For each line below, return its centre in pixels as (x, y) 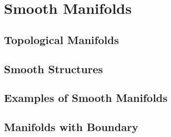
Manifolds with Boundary (71, 127)
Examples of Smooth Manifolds (86, 98)
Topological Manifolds (61, 39)
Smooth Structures (54, 68)
